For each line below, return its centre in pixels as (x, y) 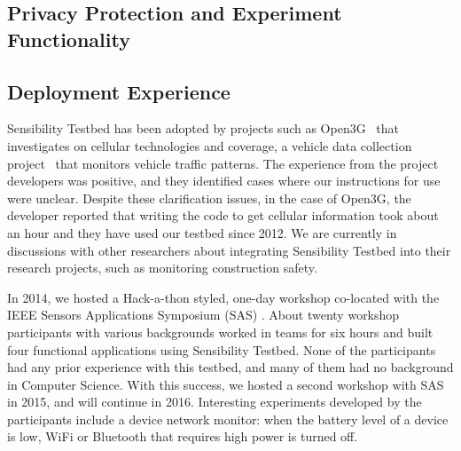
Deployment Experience (119, 91)
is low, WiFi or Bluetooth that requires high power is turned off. (183, 436)
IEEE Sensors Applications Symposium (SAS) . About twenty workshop (203, 315)
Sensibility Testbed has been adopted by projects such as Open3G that (203, 128)
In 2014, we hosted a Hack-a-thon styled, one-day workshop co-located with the (223, 297)
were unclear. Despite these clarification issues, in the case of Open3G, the (209, 198)
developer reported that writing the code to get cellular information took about (223, 215)
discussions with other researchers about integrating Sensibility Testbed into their (229, 250)
